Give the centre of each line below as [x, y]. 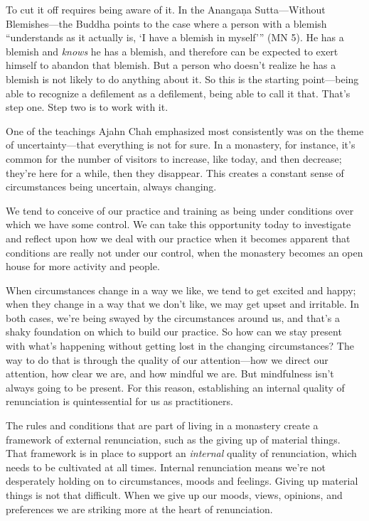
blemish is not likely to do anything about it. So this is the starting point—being [182, 79]
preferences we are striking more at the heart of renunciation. [139, 509]
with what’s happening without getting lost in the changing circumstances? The [180, 346]
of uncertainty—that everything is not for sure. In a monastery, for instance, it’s [181, 145]
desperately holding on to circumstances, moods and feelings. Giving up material [182, 481]
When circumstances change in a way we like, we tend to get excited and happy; [181, 290]
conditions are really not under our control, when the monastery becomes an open [184, 252]
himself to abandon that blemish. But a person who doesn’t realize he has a [171, 65]
